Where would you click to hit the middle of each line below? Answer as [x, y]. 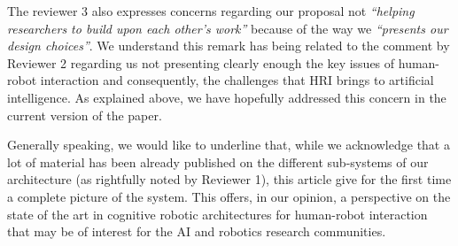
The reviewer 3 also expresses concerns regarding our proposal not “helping [211, 11]
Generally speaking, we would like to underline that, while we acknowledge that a [229, 145]
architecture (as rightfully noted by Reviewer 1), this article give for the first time [229, 179]
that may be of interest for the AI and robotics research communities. [197, 231]
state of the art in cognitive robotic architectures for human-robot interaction [217, 214]
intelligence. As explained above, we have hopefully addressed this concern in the [227, 97]
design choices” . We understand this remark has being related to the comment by [229, 46]
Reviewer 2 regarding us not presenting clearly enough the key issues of [201, 62]
